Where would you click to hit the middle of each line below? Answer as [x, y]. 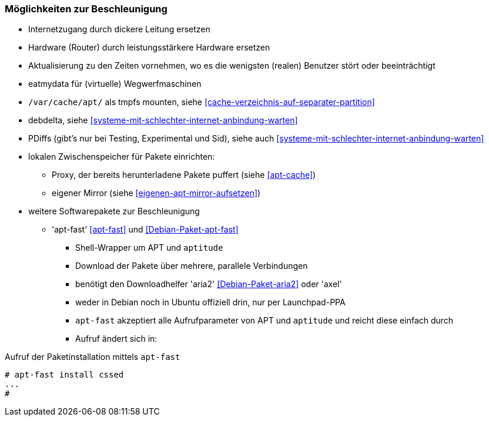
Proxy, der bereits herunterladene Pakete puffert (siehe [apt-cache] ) [184, 175]
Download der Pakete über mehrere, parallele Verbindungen [192, 266]
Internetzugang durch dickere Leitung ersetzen [119, 29]
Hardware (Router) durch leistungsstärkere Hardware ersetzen [149, 48]
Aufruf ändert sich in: [116, 339]
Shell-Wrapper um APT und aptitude [149, 248]
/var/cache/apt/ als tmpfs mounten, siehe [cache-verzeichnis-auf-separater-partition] [202, 102]
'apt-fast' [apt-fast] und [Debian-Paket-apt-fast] [145, 230]
